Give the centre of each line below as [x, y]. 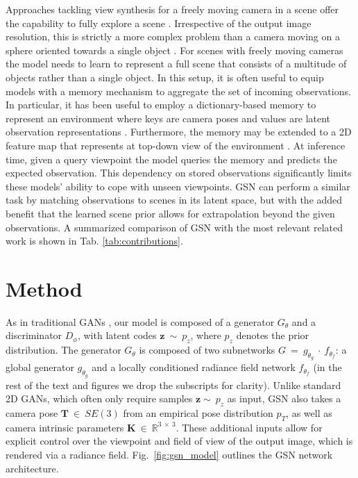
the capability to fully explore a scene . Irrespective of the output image [159, 23]
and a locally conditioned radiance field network [194, 367]
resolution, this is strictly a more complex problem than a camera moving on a [173, 36]
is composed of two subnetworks [207, 350]
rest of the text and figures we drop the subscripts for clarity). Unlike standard [173, 385]
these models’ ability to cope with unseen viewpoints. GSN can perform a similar [178, 186]
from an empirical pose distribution [198, 413]
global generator [40, 367]
